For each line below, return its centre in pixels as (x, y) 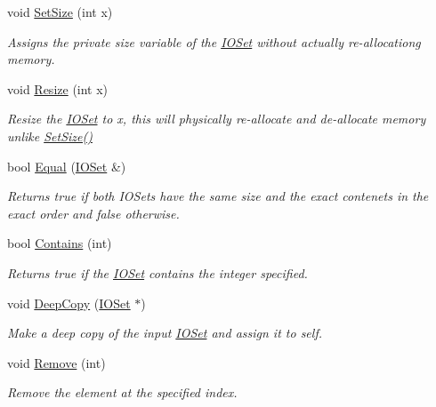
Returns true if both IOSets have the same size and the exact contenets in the (218, 196)
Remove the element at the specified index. (122, 392)
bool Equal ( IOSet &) (67, 166)
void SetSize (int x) (60, 12)
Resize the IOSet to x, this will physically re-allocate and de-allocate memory (217, 119)
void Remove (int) (57, 362)
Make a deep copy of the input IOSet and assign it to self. (165, 333)
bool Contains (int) (60, 243)
